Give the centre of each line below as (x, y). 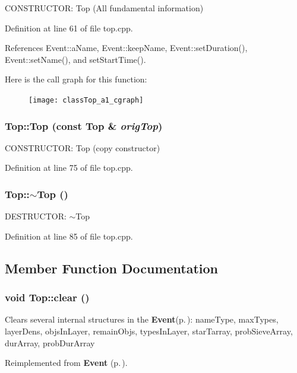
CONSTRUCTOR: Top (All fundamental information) (104, 8)
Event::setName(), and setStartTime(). (75, 59)
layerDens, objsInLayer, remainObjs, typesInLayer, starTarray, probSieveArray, (149, 331)
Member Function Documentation (112, 268)
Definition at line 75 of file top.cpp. (69, 168)
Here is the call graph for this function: (76, 79)
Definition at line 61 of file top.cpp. (69, 28)
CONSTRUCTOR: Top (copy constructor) (83, 147)
